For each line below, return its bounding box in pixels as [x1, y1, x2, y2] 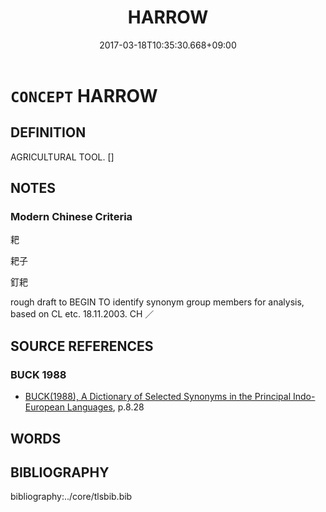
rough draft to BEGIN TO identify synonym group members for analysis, [10, 296, 305, 308]
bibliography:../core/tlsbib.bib [10, 491, 133, 503]
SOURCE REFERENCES [10, 337, 154, 355]
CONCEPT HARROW [10, 84, 158, 107]
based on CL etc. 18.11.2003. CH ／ [10, 308, 155, 320]
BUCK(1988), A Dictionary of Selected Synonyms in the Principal [24, 391, 292, 403]
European [24, 401, 65, 413]
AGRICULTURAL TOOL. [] [10, 151, 115, 163]
